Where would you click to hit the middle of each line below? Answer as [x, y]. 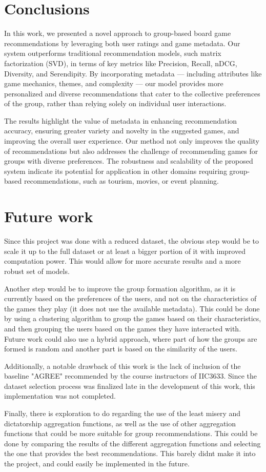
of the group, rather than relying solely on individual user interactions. [115, 103]
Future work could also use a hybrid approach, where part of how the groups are [131, 338]
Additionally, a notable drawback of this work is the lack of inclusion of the [122, 366]
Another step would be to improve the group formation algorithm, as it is [120, 288]
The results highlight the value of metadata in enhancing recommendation [121, 120]
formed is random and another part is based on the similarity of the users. [121, 349]
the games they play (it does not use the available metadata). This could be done [132, 308]
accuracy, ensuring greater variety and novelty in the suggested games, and [122, 131]
